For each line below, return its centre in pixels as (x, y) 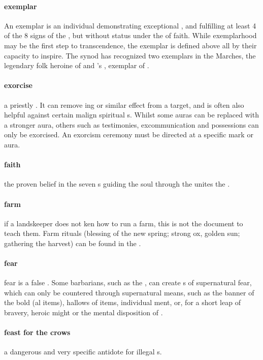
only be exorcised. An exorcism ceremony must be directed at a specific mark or (129, 134)
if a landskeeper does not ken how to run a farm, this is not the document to (124, 223)
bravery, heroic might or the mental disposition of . (84, 312)
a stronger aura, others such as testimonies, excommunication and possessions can (131, 124)
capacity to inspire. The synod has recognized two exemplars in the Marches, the (130, 55)
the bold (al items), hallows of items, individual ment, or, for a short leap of (122, 302)
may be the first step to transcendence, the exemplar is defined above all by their (130, 45)
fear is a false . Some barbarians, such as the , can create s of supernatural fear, (128, 282)
